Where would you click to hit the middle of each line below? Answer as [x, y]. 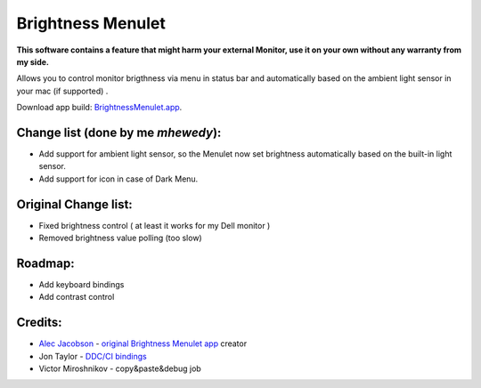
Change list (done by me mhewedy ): [119, 132]
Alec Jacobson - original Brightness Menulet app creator [143, 344]
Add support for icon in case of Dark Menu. [118, 179]
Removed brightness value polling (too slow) [120, 238]
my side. [33, 61]
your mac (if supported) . [62, 91]
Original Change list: [74, 204]
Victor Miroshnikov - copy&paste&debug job [120, 368]
